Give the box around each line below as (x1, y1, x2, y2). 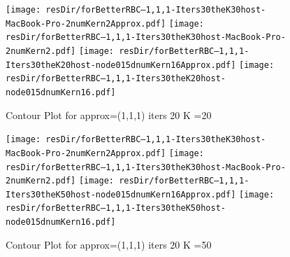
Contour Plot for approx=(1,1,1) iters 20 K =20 (6, 107, 212, 122)
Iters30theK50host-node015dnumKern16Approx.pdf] (6, 189, 236, 200)
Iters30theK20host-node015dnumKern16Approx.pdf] (6, 60, 236, 70)
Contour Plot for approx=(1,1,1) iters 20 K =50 (6, 237, 212, 251)
